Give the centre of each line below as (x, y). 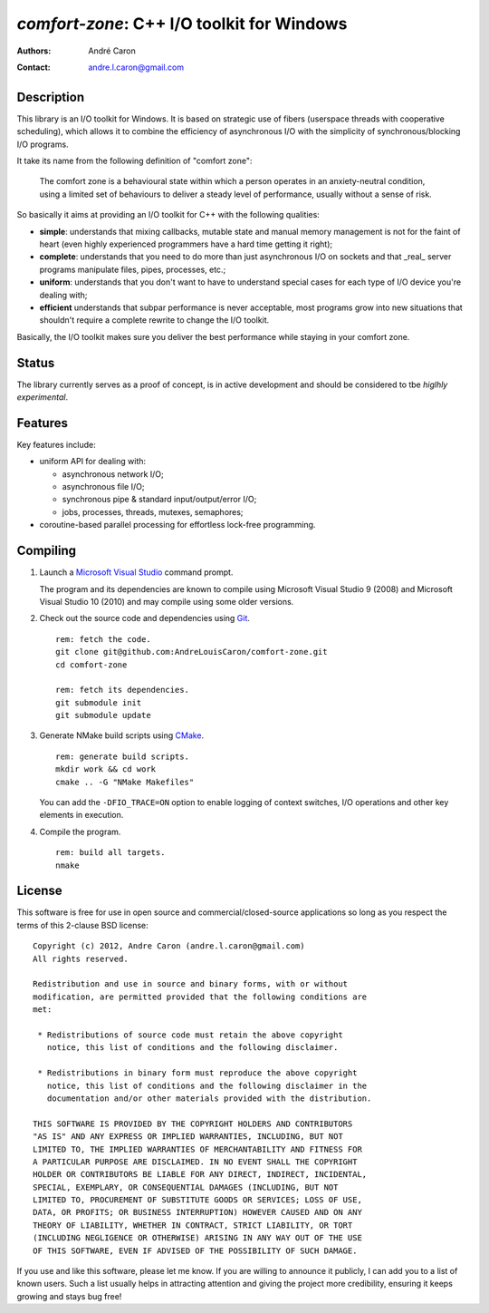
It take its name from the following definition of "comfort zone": (134, 161)
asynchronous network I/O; (113, 474)
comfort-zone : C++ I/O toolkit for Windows (182, 24)
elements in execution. (81, 815)
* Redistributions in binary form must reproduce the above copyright (197, 1073)
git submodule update (103, 715)
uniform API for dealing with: (93, 462)
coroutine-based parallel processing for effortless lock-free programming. (177, 525)
